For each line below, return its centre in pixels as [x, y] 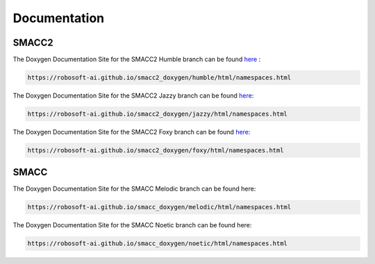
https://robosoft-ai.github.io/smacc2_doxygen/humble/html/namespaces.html [159, 78]
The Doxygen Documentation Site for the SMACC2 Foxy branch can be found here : [132, 132]
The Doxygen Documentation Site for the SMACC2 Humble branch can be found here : [137, 60]
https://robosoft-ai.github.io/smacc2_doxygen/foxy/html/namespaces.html [156, 150]
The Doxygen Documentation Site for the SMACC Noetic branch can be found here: [132, 225]
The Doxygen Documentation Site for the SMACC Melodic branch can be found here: [134, 189]
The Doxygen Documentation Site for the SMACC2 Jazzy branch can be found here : [133, 96]
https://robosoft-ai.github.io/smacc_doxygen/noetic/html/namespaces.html [158, 244]
